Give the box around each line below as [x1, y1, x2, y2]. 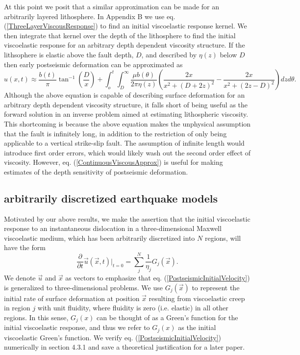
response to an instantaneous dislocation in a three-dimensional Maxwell [4, 223, 222, 233]
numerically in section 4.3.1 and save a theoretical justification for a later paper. [4, 342, 245, 352]
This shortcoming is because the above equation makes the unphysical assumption [4, 118, 251, 128]
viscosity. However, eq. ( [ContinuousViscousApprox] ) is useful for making [4, 157, 223, 167]
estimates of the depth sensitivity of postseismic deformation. [4, 166, 188, 177]
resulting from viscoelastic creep [149, 293, 245, 303]
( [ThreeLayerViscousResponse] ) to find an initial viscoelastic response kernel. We [4, 21, 247, 31]
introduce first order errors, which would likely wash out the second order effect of [4, 147, 251, 157]
